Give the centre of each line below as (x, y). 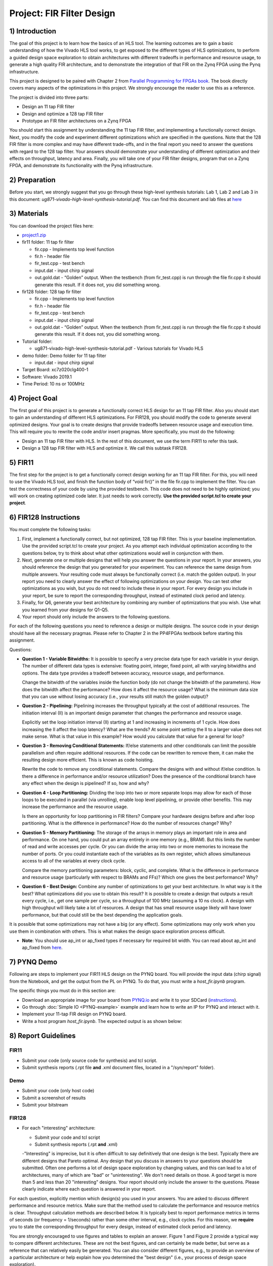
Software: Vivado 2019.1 (47, 377)
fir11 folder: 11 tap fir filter (48, 242)
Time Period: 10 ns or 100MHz (53, 384)
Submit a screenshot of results (54, 1098)
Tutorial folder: (37, 341)
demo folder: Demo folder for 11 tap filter (64, 355)
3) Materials (29, 213)
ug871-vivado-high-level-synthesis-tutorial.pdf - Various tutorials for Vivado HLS (119, 348)
